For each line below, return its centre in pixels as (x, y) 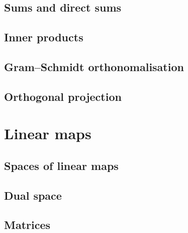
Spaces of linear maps (61, 165)
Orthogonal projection (63, 96)
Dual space (33, 195)
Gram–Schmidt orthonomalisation (94, 66)
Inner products (44, 37)
